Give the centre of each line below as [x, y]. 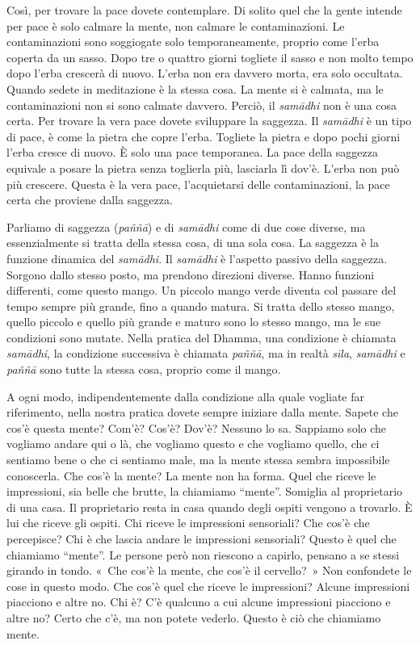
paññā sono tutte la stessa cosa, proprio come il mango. [144, 369]
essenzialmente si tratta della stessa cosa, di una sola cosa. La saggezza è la [193, 243]
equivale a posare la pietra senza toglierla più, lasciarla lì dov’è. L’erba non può [203, 168]
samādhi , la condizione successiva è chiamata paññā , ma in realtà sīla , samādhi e [206, 353]
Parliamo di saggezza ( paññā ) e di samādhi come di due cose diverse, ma [186, 226]
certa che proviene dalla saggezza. [90, 200]
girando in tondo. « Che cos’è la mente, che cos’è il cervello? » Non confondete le [209, 570]
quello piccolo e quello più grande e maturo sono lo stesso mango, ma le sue [194, 322]
